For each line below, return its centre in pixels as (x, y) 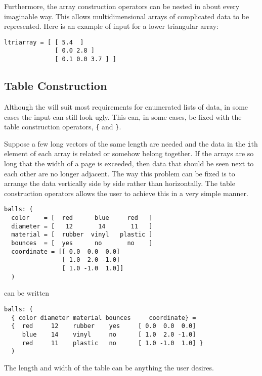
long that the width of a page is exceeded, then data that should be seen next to (129, 163)
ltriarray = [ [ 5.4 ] (44, 42)
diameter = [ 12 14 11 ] (82, 226)
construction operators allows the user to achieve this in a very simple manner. (126, 193)
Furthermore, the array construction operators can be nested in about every (122, 6)
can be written (27, 293)
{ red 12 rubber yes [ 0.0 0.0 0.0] (104, 326)
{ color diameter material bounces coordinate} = (104, 318)
